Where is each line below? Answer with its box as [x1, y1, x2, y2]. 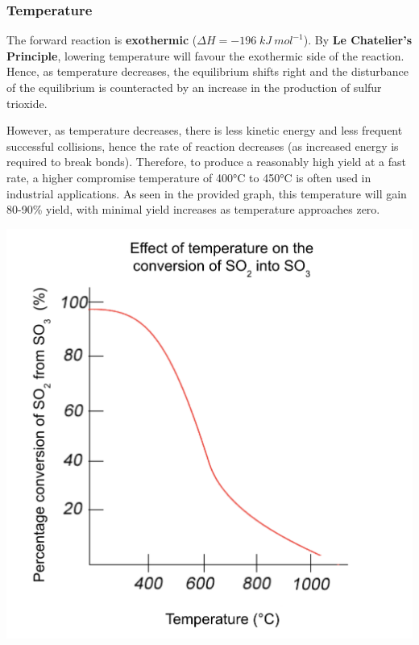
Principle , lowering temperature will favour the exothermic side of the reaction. [6, 47, 404, 64]
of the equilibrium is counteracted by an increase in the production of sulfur [6, 79, 382, 95]
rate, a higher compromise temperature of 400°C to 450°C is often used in [6, 169, 371, 185]
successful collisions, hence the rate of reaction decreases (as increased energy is [6, 137, 399, 154]
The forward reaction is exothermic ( [6, 31, 197, 48]
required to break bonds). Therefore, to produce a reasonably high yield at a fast [6, 153, 406, 170]
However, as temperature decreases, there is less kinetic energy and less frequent [6, 122, 403, 139]
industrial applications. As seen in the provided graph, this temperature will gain [6, 185, 407, 202]
